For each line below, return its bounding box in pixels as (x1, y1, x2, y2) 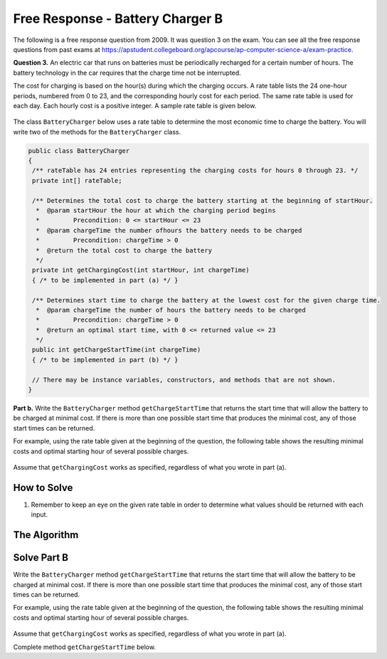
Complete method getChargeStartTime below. (13, 643, 157, 651)
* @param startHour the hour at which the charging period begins (36, 206, 276, 214)
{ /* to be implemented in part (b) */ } (32, 356, 179, 364)
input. (31, 510, 48, 519)
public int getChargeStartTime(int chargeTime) (32, 346, 201, 354)
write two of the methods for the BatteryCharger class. (13, 127, 181, 136)
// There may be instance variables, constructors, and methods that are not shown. (32, 376, 336, 384)
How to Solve (13, 481, 73, 494)
